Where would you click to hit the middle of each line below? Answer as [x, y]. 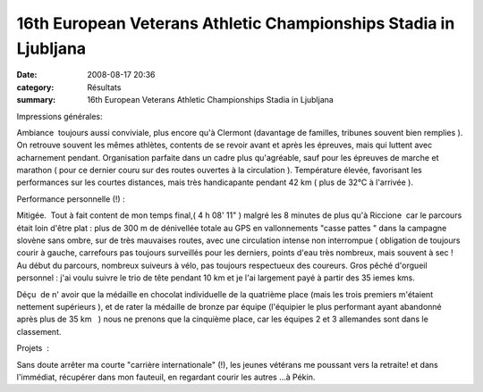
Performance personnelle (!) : [71, 199]
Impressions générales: [59, 116]
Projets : [33, 348]
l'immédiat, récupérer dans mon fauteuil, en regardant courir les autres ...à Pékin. [166, 377]
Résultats [104, 87]
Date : [27, 75]
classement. [39, 331]
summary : [36, 100]
